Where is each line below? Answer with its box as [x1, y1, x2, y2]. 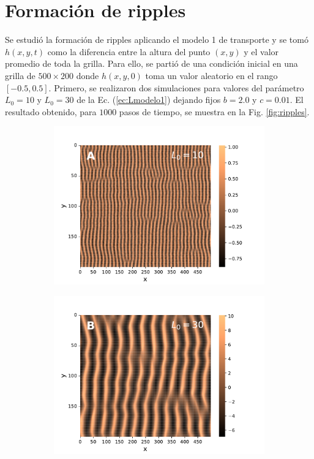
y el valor [244, 45, 279, 58]
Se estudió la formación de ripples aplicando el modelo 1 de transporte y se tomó [5, 33, 308, 46]
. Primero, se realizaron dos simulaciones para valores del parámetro [48, 81, 304, 94]
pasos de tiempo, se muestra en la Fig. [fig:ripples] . [119, 105, 310, 118]
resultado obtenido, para [5, 105, 97, 118]
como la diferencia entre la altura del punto [47, 45, 211, 58]
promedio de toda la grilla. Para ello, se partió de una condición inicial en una [5, 57, 298, 70]
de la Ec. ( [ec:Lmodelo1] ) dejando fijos [77, 93, 221, 106]
